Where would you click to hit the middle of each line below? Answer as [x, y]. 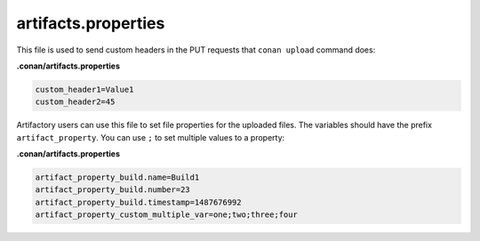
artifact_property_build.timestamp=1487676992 [138, 202]
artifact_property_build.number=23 [112, 190]
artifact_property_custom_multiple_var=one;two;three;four [166, 215]
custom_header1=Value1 [84, 89]
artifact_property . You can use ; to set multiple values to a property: [151, 137]
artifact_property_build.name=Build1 [117, 177]
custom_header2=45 [75, 102]
